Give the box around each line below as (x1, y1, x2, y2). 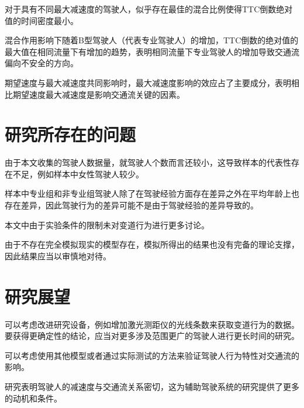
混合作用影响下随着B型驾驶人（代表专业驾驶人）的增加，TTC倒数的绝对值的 (5, 34, 299, 46)
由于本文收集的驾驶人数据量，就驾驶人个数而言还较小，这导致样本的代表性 (5, 156, 291, 169)
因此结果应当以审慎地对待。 (5, 249, 111, 262)
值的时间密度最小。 (5, 14, 78, 26)
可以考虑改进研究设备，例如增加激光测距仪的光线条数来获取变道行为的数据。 (5, 318, 299, 330)
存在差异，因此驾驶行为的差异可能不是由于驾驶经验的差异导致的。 (5, 199, 258, 211)
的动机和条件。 (5, 392, 62, 404)
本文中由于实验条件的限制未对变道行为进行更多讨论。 (5, 218, 209, 231)
